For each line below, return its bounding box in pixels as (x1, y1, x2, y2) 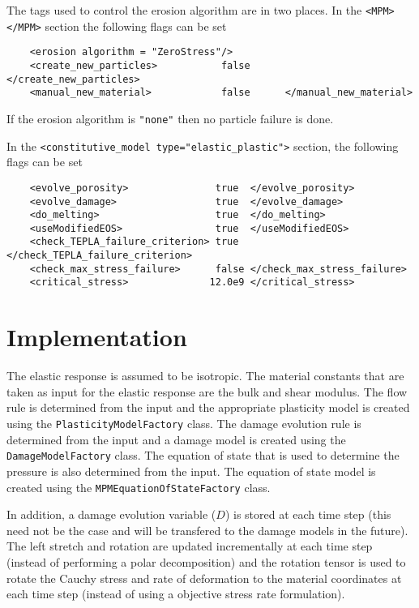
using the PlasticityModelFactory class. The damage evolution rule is (6, 415, 361, 431)
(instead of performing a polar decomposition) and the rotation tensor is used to (6, 553, 406, 570)
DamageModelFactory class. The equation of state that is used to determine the (6, 447, 400, 464)
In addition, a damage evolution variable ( (6, 506, 216, 523)
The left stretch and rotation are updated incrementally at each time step (6, 537, 373, 554)
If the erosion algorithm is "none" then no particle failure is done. (6, 109, 334, 126)
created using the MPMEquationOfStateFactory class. (6, 478, 271, 495)
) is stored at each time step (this (224, 506, 391, 523)
